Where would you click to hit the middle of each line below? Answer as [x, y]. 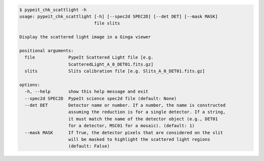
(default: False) [89, 146]
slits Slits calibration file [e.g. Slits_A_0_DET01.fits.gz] [115, 71]
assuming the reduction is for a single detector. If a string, [147, 112]
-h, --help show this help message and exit [87, 92]
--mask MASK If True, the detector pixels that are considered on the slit [124, 132]
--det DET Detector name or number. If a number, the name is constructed [125, 105]
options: [30, 85]
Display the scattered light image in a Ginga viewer [85, 37]
